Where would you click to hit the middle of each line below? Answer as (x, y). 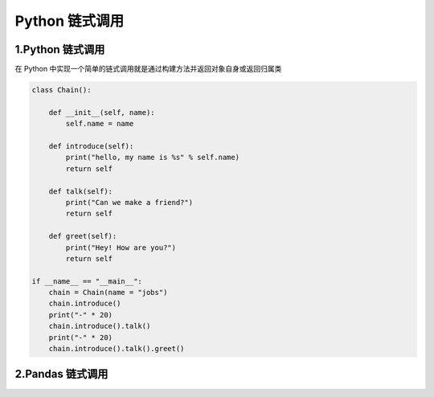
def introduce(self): (91, 146)
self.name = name (100, 124)
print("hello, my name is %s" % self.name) (153, 158)
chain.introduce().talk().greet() (117, 349)
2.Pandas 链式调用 (61, 374)
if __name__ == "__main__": (87, 281)
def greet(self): (83, 236)
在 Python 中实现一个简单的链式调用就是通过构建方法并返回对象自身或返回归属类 (148, 69)
